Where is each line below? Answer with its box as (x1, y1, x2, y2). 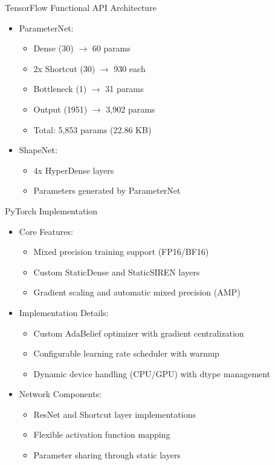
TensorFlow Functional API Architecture (5, 1, 157, 13)
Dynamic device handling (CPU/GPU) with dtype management (33, 367, 271, 380)
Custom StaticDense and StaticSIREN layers (33, 265, 200, 278)
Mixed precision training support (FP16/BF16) (33, 245, 209, 258)
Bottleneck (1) (33, 82, 87, 95)
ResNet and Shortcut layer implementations (33, 407, 196, 420)
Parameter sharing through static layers (33, 449, 181, 461)
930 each (114, 62, 146, 74)
